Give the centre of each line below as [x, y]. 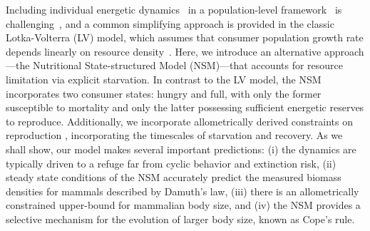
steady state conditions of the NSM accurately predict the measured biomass [174, 177]
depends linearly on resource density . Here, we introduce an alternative [164, 51]
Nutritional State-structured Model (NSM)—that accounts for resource [188, 65]
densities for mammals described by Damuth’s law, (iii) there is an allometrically [183, 191]
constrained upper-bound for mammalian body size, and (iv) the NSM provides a [183, 205]
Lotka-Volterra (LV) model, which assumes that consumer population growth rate [185, 37]
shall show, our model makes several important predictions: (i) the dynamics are [181, 149]
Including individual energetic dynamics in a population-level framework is [174, 9]
